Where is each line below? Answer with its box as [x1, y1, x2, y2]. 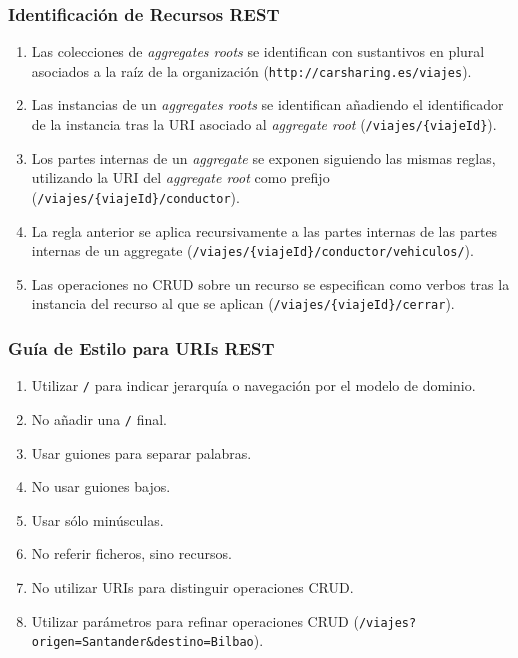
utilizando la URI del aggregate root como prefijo [31, 167, 330, 188]
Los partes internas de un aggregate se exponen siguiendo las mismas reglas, [31, 147, 496, 168]
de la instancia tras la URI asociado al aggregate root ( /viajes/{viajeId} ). [31, 114, 497, 135]
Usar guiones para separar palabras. [31, 442, 252, 463]
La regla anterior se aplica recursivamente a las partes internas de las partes [31, 220, 498, 241]
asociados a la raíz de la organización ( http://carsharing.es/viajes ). [31, 60, 472, 81]
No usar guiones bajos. [31, 476, 171, 497]
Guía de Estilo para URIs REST [8, 335, 275, 360]
